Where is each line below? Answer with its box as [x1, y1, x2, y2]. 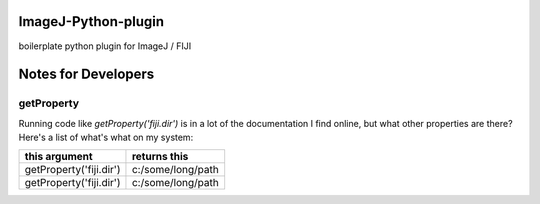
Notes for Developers [18, 66, 155, 83]
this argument [24, 150, 94, 164]
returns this [131, 150, 189, 164]
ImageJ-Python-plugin [18, 13, 165, 30]
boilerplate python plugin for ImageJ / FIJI [18, 40, 192, 52]
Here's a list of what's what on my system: [18, 131, 194, 144]
